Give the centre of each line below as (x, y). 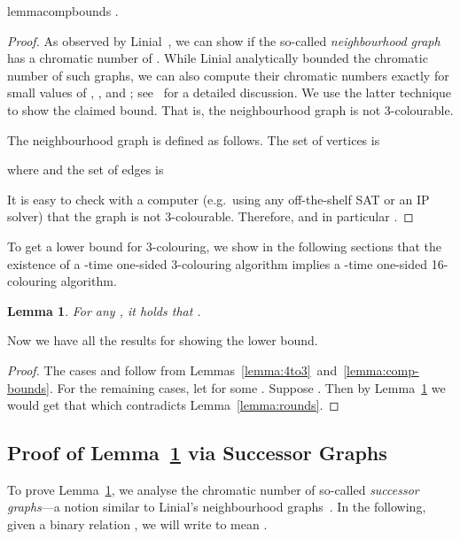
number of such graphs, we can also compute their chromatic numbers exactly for (228, 75)
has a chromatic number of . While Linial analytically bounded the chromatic (218, 58)
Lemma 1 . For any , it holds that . (104, 310)
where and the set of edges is (86, 169)
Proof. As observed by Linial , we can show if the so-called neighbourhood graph (224, 40)
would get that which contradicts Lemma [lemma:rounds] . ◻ (173, 405)
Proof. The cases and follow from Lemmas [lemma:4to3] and (172, 370)
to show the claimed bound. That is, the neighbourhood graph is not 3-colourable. (230, 109)
